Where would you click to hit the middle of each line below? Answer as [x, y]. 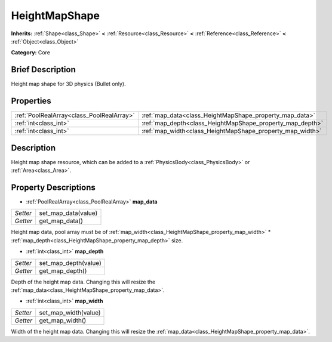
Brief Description [43, 70]
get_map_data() [61, 221]
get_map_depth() [63, 270]
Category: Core [31, 53]
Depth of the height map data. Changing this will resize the [83, 282]
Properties [31, 101]
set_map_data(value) [68, 213]
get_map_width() [63, 321]
